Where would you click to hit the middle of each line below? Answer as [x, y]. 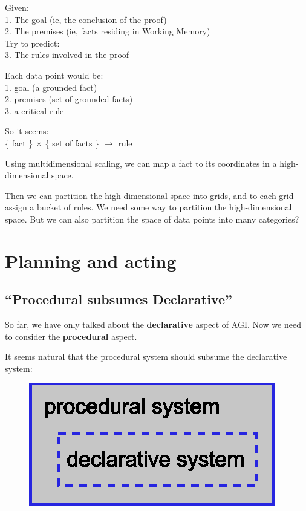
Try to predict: [32, 43]
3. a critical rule [34, 110]
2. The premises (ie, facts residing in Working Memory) [108, 31]
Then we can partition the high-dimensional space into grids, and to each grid [149, 195]
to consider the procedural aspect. [71, 336]
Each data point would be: [54, 75]
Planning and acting [91, 260]
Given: [17, 7]
